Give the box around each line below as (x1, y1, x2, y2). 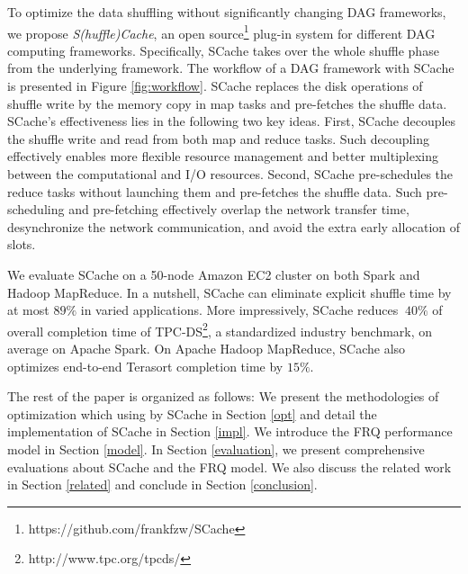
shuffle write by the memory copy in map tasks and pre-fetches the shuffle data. (7, 94, 447, 112)
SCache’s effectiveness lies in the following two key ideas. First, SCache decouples (7, 112, 456, 130)
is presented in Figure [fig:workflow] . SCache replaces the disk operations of (7, 76, 423, 95)
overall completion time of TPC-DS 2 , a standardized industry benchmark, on (7, 318, 433, 340)
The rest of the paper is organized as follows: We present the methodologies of (7, 387, 439, 406)
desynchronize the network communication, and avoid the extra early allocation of (7, 217, 461, 236)
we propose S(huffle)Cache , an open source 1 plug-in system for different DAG (7, 21, 436, 42)
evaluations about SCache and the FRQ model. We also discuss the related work (7, 457, 452, 476)
